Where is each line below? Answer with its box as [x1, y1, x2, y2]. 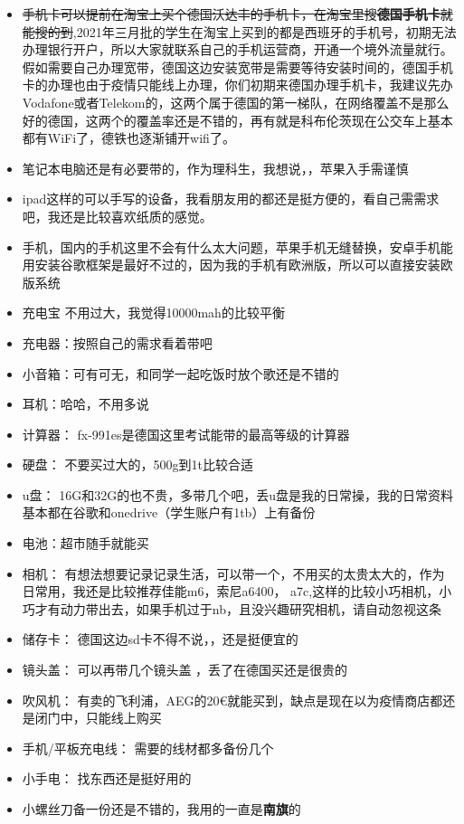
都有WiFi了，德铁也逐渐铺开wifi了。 [22, 128, 235, 147]
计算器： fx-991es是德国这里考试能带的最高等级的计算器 [22, 424, 350, 443]
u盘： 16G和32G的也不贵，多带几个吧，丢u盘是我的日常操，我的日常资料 [22, 485, 454, 504]
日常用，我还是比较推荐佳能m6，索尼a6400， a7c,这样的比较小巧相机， [22, 582, 440, 601]
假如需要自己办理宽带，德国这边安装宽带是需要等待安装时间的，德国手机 [22, 57, 453, 76]
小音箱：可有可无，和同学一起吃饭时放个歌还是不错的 [22, 364, 339, 383]
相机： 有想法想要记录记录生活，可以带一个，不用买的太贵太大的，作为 [22, 564, 445, 582]
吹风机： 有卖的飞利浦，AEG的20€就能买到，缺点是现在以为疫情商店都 [22, 690, 443, 709]
